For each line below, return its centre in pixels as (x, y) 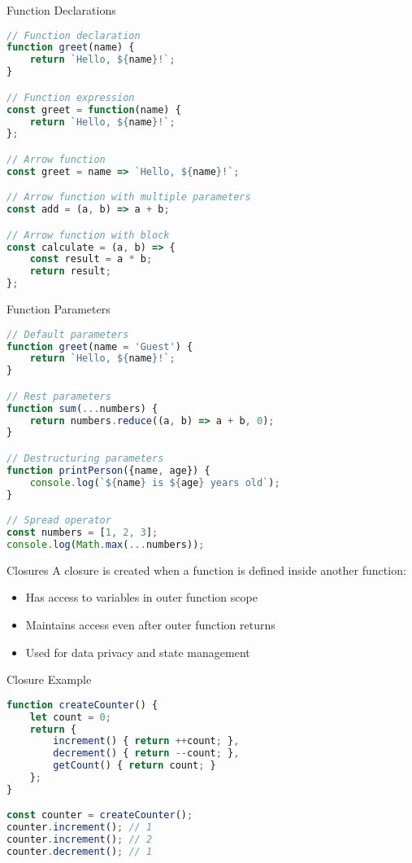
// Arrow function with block (88, 235)
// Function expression (71, 97)
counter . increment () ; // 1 (80, 828)
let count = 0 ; (70, 717)
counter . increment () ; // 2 (80, 840)
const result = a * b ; (91, 259)
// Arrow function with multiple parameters (129, 197)
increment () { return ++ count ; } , (146, 741)
